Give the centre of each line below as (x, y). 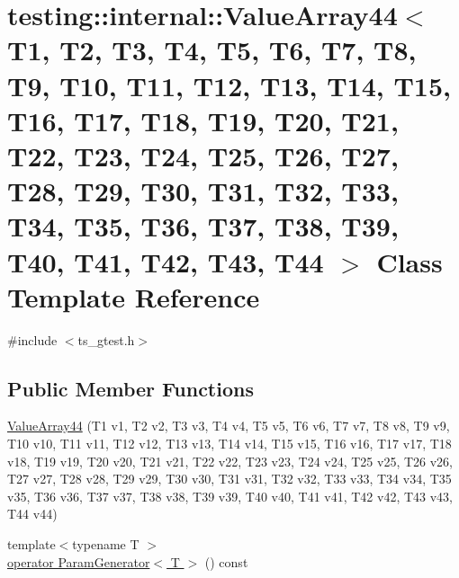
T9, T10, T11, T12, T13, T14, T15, (229, 85)
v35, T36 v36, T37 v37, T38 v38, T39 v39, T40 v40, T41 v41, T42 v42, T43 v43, (230, 496)
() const (226, 561)
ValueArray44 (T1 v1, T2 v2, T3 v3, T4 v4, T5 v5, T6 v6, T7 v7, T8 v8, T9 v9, (229, 426)
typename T (106, 543)
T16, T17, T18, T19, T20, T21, (203, 120)
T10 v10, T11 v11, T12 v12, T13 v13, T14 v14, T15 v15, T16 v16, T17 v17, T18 (229, 444)
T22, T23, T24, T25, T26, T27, (203, 155)
